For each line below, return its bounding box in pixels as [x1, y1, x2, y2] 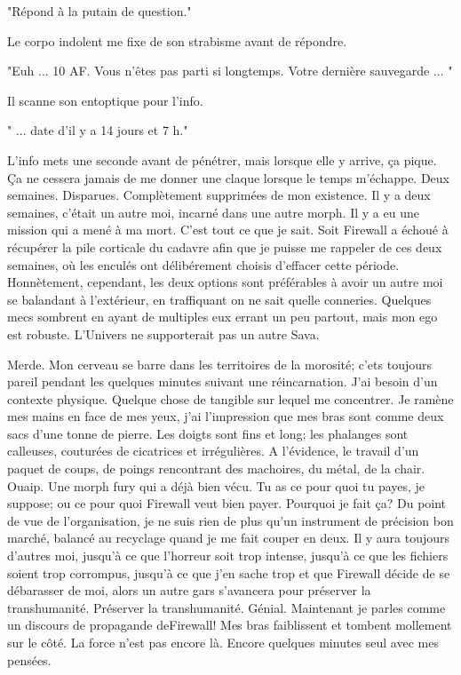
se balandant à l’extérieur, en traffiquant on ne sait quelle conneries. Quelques [7, 290, 432, 308]
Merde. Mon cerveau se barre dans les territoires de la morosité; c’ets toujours [7, 354, 433, 373]
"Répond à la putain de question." [7, 2, 192, 20]
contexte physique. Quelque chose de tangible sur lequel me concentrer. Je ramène [7, 389, 454, 408]
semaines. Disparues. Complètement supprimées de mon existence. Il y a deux [7, 186, 431, 204]
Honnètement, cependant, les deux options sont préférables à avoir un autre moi [7, 273, 443, 291]
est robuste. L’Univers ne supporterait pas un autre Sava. [7, 324, 320, 343]
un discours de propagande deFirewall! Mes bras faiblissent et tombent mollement [7, 615, 452, 634]
